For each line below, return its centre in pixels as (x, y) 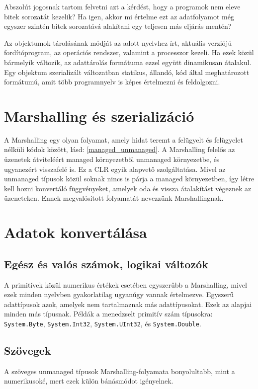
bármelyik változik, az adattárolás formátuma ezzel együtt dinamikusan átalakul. (128, 62)
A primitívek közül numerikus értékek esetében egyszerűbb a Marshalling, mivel (126, 284)
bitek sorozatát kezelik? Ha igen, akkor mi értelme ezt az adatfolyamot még (119, 16)
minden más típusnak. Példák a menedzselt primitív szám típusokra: (108, 314)
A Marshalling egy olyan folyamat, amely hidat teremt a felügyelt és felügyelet (124, 139)
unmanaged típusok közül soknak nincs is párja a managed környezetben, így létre (129, 179)
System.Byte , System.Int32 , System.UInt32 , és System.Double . (103, 323)
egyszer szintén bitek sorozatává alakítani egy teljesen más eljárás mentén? (118, 26)
